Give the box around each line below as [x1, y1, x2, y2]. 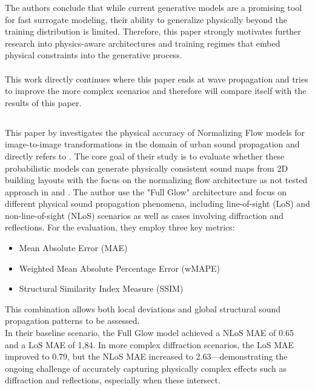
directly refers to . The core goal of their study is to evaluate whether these [5, 149, 285, 162]
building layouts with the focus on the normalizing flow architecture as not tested [5, 173, 308, 186]
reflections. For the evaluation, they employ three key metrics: [5, 221, 235, 234]
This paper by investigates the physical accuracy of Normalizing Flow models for [5, 126, 305, 138]
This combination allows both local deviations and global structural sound [5, 302, 281, 315]
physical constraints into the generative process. [5, 49, 182, 61]
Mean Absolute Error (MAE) [19, 241, 128, 254]
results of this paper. [5, 96, 82, 109]
